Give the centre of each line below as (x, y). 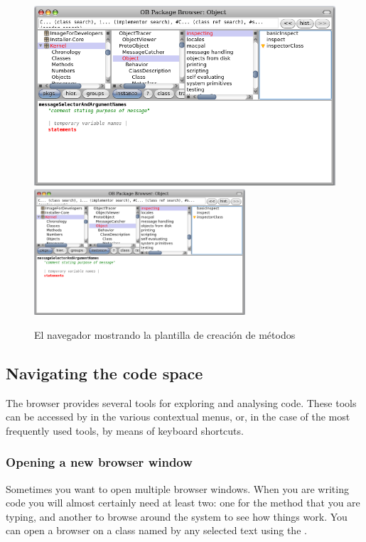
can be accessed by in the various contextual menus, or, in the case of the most (178, 417)
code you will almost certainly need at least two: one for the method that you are (183, 503)
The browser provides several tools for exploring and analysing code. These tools (181, 402)
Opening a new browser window (99, 462)
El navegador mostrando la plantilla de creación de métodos (165, 334)
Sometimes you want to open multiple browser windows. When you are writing (177, 488)
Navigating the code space (104, 373)
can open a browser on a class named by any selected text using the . (156, 530)
